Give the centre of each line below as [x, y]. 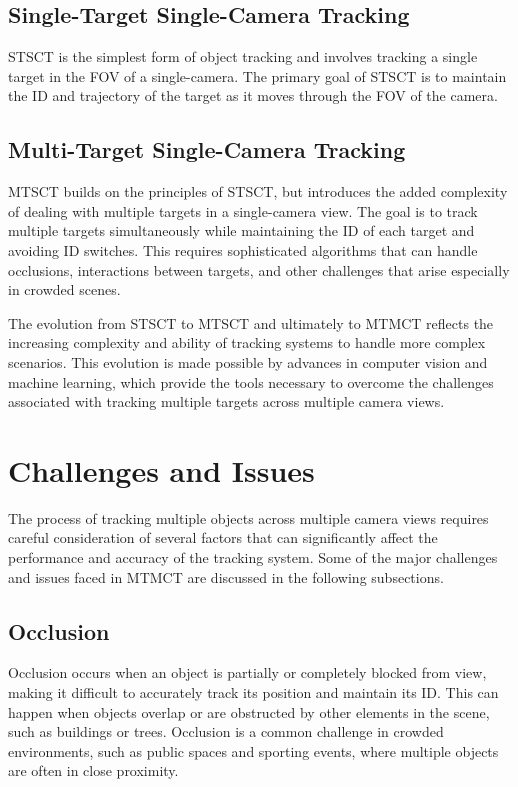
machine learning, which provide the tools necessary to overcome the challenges [251, 381]
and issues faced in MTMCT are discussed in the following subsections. [226, 576]
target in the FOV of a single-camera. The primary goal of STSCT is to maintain [257, 75]
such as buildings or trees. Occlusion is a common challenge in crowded [226, 731]
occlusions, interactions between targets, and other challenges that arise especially [259, 269]
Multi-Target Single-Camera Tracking [207, 149]
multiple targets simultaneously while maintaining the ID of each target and [241, 230]
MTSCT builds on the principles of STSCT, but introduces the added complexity [258, 191]
